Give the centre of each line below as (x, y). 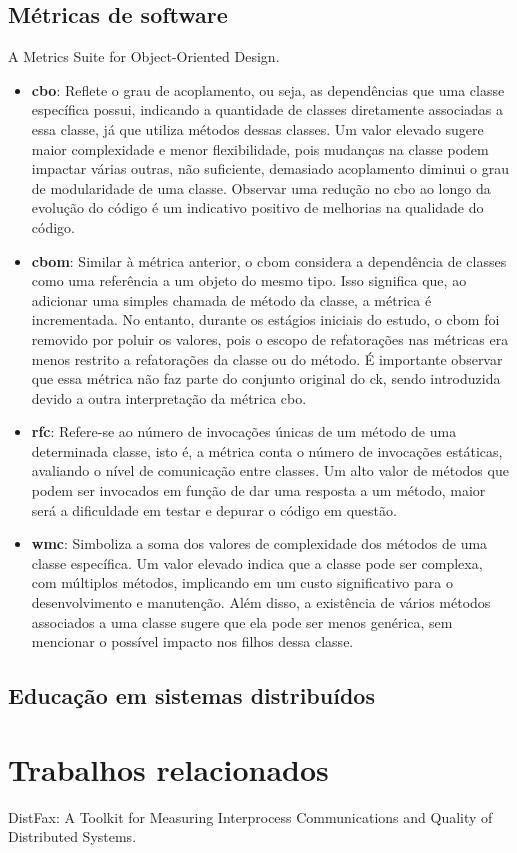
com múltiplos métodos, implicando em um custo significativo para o (242, 582)
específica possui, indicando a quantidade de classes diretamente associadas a (267, 109)
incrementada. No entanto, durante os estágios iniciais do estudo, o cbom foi (265, 319)
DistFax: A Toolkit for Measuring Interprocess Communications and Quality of (250, 816)
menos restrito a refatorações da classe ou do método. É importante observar (267, 358)
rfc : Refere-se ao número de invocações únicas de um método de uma (244, 431)
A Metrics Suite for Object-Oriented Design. (144, 56)
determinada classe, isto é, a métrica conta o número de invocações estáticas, (267, 450)
